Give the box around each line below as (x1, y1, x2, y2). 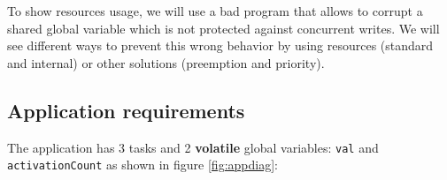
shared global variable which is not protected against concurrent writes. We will (7, 19, 440, 37)
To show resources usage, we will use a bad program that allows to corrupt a (7, 2, 423, 19)
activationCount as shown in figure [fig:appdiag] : (7, 155, 278, 174)
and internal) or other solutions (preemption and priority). (7, 53, 325, 71)
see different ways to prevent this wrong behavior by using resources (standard (7, 36, 434, 55)
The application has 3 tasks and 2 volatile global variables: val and (7, 138, 379, 156)
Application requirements (7, 96, 245, 124)
